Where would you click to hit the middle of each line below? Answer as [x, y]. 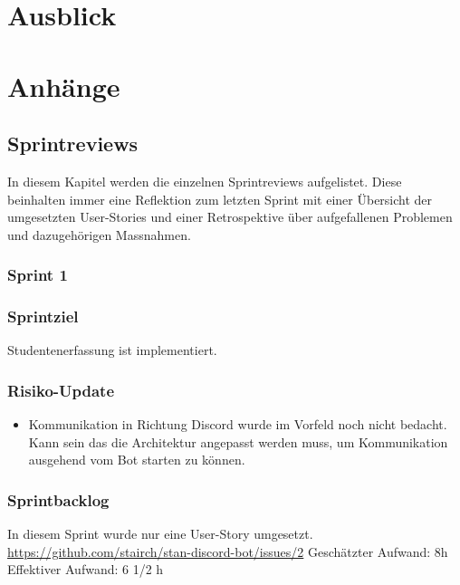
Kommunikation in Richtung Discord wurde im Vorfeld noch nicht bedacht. [238, 424]
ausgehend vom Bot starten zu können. [137, 460]
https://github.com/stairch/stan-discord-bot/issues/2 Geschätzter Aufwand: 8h [228, 551]
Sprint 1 [38, 275]
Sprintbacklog [58, 499]
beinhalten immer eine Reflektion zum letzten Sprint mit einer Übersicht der [220, 199]
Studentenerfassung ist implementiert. [112, 350]
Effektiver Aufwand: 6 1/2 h [86, 569]
